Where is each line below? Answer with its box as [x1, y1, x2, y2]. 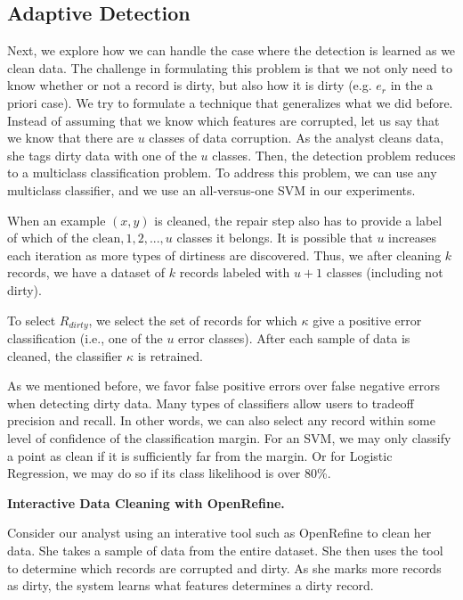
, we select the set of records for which [88, 310, 297, 329]
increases [388, 228, 436, 247]
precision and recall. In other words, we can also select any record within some [7, 411, 435, 430]
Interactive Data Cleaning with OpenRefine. [7, 493, 285, 512]
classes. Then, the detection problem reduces [212, 145, 456, 164]
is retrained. [137, 346, 203, 365]
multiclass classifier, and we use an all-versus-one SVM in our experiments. [7, 180, 416, 199]
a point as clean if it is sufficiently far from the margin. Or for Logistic [7, 446, 393, 464]
